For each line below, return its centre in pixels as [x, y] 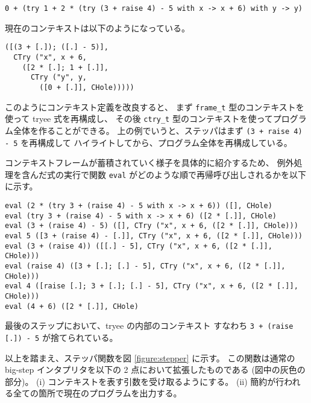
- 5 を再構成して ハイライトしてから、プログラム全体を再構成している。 [149, 142]
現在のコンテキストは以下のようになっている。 [97, 27]
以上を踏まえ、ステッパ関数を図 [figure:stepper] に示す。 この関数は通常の [150, 357]
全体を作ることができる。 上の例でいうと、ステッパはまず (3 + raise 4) [158, 130]
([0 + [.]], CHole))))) [87, 87]
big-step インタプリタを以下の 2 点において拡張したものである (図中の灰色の [155, 370]
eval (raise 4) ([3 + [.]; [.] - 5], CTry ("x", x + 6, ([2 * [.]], [145, 266]
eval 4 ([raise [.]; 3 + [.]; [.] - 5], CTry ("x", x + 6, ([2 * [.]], [152, 286]
